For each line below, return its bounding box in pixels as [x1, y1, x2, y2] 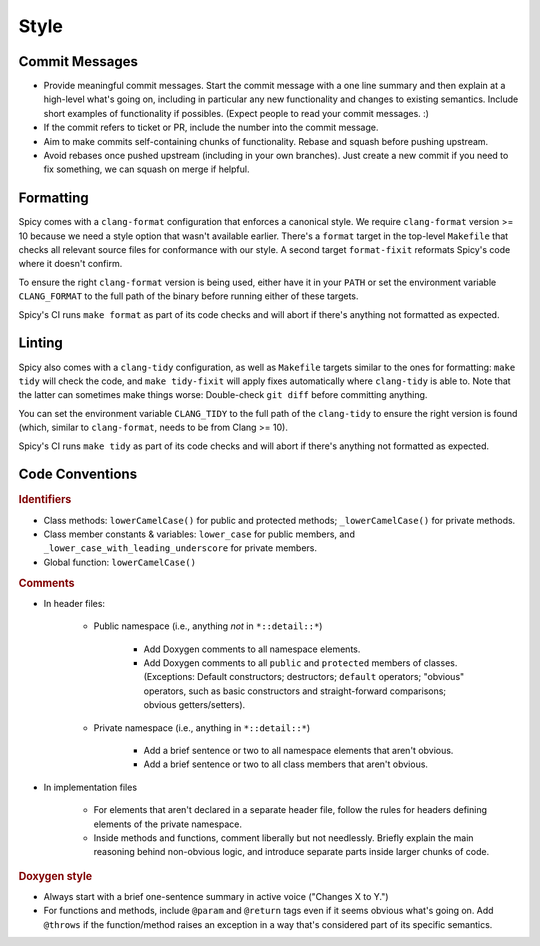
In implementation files [43, 781, 138, 793]
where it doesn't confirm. [18, 258, 123, 270]
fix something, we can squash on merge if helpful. [43, 163, 250, 175]
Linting [18, 335, 64, 352]
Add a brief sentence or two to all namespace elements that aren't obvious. [143, 745, 454, 757]
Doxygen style [18, 869, 93, 883]
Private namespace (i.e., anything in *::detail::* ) [93, 721, 311, 734]
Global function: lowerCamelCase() [43, 556, 197, 568]
